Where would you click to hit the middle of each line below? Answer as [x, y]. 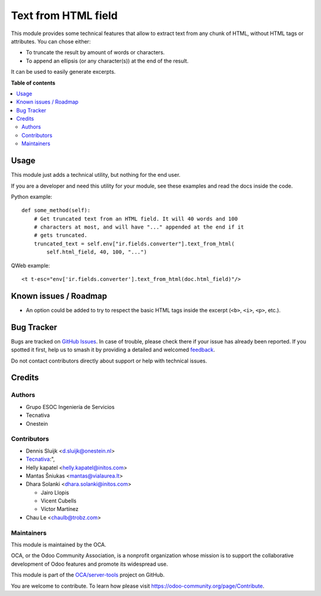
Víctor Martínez [60, 509]
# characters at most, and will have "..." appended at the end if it [139, 227]
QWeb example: [31, 266]
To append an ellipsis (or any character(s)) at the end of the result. [107, 61]
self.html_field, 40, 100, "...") [97, 252]
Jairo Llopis [55, 492]
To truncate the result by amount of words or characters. [95, 52]
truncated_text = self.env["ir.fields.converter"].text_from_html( [134, 244]
